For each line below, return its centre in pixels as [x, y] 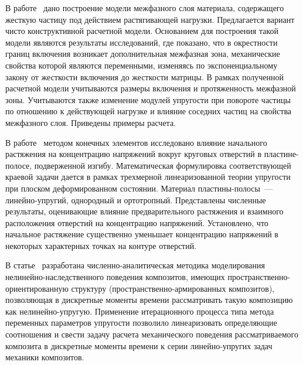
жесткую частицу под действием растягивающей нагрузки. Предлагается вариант [150, 19]
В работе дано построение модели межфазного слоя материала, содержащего [145, 8]
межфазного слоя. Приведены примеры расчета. [91, 122]
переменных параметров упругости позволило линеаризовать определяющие [141, 323]
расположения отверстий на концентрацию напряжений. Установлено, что [137, 222]
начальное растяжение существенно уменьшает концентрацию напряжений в [142, 234]
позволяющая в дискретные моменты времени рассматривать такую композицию [149, 300]
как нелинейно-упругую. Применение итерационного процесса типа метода [140, 311]
